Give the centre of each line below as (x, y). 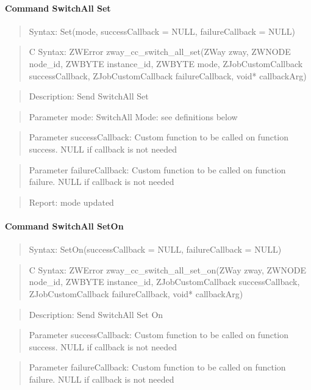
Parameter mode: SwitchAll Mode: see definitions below (133, 116)
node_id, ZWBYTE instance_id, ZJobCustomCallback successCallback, (164, 282)
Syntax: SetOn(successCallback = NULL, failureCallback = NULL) (155, 249)
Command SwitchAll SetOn (64, 226)
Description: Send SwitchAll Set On (96, 314)
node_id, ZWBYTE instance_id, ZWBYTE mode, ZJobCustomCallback (166, 63)
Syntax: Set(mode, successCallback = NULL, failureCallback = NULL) (162, 31)
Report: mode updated (71, 202)
